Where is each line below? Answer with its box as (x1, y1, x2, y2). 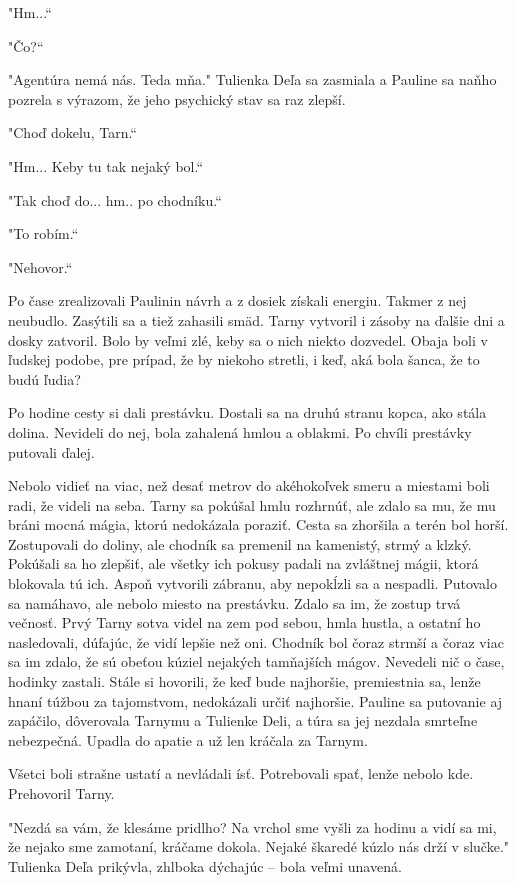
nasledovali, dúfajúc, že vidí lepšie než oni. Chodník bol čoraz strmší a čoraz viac (8, 631, 504, 652)
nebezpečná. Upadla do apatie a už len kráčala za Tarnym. (8, 729, 368, 750)
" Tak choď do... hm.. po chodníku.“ (8, 189, 222, 210)
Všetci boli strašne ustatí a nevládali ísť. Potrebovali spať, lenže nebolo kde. (8, 763, 474, 784)
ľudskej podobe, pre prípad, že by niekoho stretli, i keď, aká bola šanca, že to (8, 349, 480, 370)
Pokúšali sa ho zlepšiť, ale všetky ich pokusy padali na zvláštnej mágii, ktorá (8, 553, 479, 574)
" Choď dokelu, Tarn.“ (8, 122, 137, 143)
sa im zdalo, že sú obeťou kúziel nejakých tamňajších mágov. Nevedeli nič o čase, (8, 651, 505, 672)
